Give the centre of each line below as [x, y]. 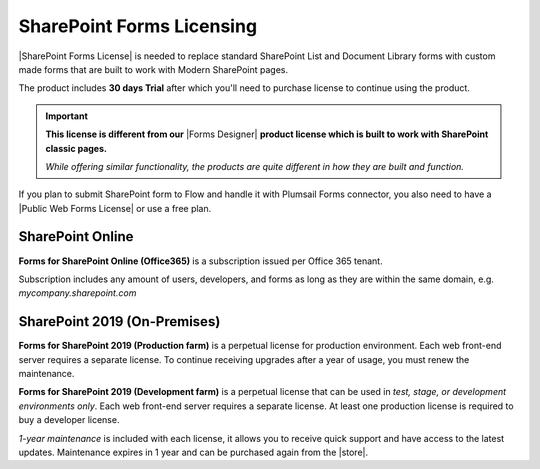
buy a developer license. [69, 420]
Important [67, 116]
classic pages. [76, 148]
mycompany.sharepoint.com [77, 293]
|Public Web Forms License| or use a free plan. [115, 208]
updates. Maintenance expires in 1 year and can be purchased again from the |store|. [193, 452]
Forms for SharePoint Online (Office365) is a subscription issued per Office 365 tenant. [201, 261]
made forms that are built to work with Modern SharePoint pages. [153, 69]
